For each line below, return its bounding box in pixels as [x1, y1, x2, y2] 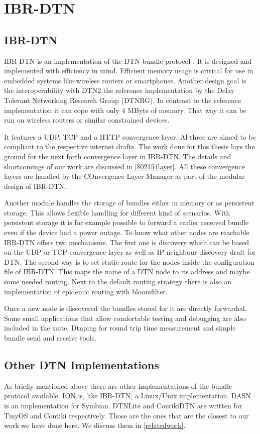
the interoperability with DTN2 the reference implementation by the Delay [4, 85, 235, 95]
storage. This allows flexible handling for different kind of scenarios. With [4, 207, 230, 218]
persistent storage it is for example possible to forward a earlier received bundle [4, 217, 249, 228]
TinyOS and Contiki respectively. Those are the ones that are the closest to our [4, 410, 249, 420]
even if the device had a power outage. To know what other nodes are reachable [4, 227, 249, 238]
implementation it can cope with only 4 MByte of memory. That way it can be [4, 104, 246, 115]
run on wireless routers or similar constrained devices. [4, 115, 170, 125]
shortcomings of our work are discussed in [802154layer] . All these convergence [4, 161, 245, 171]
